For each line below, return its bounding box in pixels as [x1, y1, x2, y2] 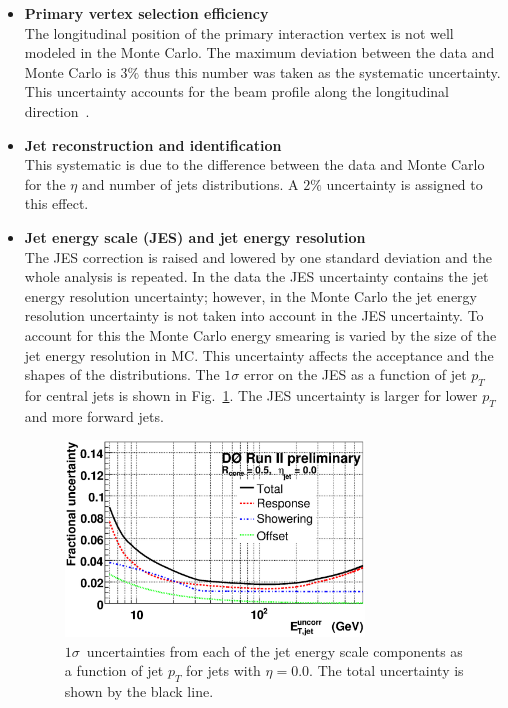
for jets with [186, 660, 261, 681]
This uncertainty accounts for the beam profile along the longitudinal [24, 81, 449, 102]
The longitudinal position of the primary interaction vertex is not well [24, 22, 454, 43]
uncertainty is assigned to [326, 173, 483, 194]
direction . [24, 100, 90, 121]
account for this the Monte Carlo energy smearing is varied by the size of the [24, 324, 497, 345]
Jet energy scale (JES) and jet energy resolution [24, 226, 366, 247]
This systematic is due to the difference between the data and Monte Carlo [24, 154, 485, 175]
